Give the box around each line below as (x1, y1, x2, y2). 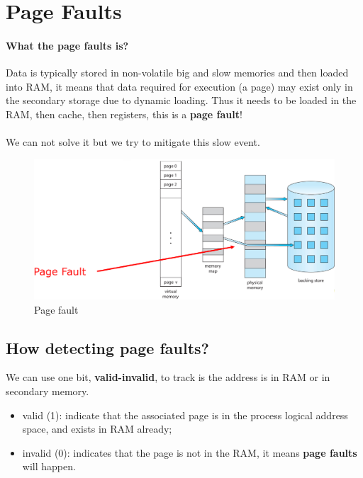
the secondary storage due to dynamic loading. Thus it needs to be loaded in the (6, 93, 357, 108)
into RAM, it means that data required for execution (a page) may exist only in (6, 79, 353, 93)
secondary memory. (6, 384, 89, 399)
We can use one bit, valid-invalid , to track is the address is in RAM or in (6, 370, 330, 385)
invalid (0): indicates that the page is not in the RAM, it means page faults (22, 445, 357, 460)
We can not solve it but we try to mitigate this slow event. (6, 135, 260, 149)
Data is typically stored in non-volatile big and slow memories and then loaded (6, 65, 349, 80)
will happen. (22, 459, 76, 474)
